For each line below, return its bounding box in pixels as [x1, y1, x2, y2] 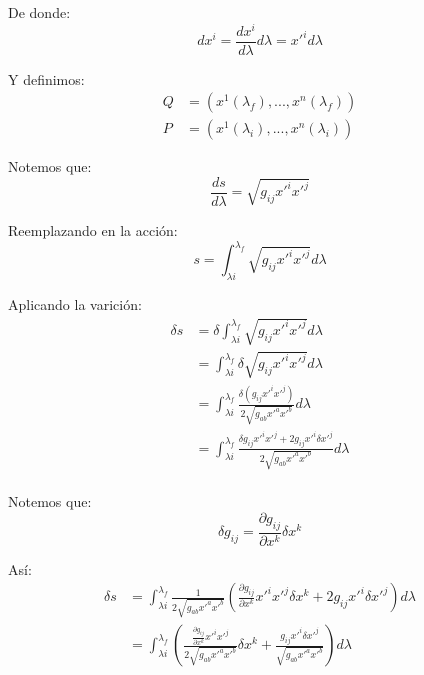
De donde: [8, 2, 71, 22]
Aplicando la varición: [8, 293, 142, 314]
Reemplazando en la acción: [8, 220, 178, 241]
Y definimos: [8, 68, 85, 89]
